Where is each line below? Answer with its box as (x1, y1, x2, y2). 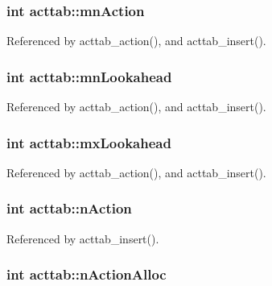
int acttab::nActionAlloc (6, 264, 167, 284)
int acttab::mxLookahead (6, 132, 171, 152)
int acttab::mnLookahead (6, 66, 172, 86)
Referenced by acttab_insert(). (6, 230, 159, 247)
